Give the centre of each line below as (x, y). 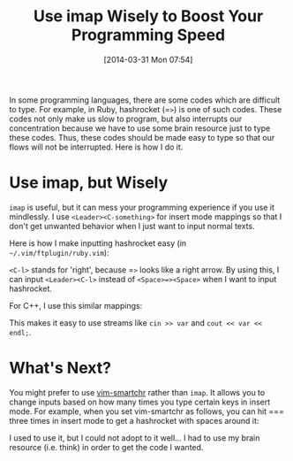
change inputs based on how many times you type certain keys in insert (140, 402)
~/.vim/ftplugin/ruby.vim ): (59, 252)
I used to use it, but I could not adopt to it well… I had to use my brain (135, 438)
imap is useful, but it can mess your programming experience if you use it (142, 207)
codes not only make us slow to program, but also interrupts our (126, 119)
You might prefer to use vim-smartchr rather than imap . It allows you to (137, 392)
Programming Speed (148, 35)
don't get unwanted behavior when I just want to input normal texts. (132, 226)
